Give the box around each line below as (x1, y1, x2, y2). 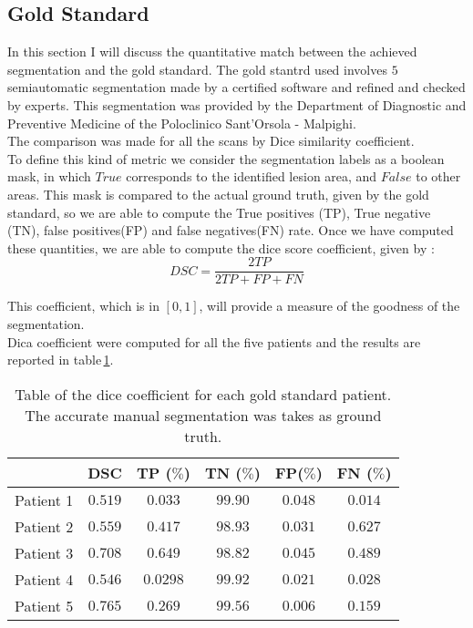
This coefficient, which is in (7, 296, 159, 315)
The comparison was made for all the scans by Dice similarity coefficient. (7, 131, 415, 150)
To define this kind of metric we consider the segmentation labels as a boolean (7, 149, 445, 168)
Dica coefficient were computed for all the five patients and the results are (7, 332, 421, 351)
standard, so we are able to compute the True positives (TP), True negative (7, 202, 431, 221)
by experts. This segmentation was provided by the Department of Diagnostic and (7, 95, 467, 114)
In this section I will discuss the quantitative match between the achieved (7, 42, 417, 61)
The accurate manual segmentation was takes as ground (25, 404, 382, 426)
